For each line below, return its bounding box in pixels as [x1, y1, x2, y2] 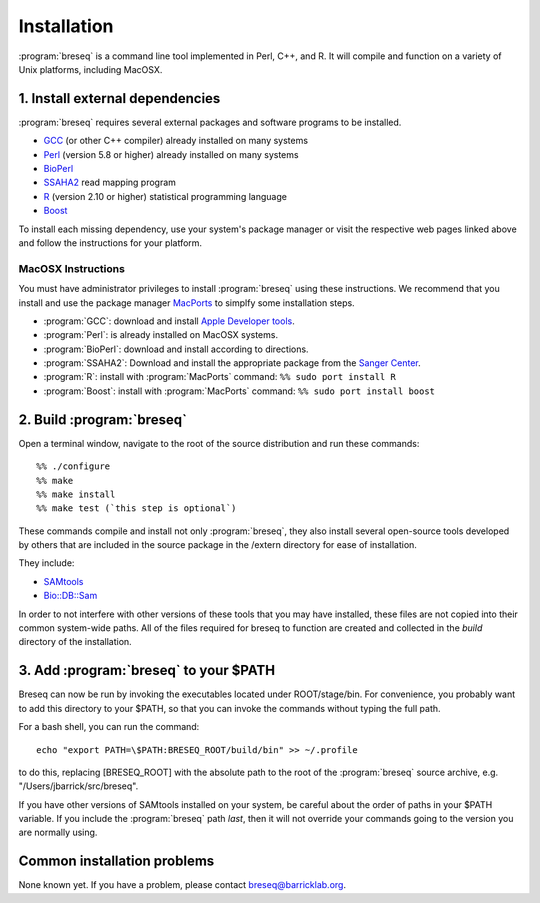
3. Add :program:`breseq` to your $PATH [18, 662, 275, 679]
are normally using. [18, 826, 98, 839]
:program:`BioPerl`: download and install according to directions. [43, 343, 309, 355]
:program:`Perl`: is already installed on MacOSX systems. [43, 329, 279, 341]
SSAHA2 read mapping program [43, 176, 177, 189]
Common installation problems [18, 853, 215, 870]
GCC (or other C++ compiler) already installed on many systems [43, 135, 309, 147]
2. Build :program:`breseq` [18, 411, 187, 428]
